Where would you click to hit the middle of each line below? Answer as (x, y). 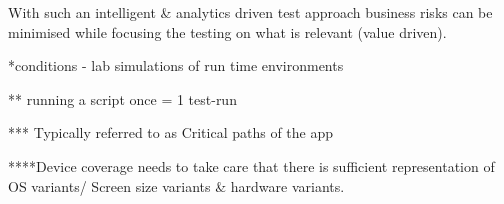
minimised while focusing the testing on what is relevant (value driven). (227, 31)
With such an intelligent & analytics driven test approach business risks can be (250, 12)
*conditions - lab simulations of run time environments (176, 65)
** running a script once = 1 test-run (122, 98)
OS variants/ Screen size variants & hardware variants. (176, 185)
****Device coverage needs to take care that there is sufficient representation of (251, 165)
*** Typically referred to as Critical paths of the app (171, 132)
